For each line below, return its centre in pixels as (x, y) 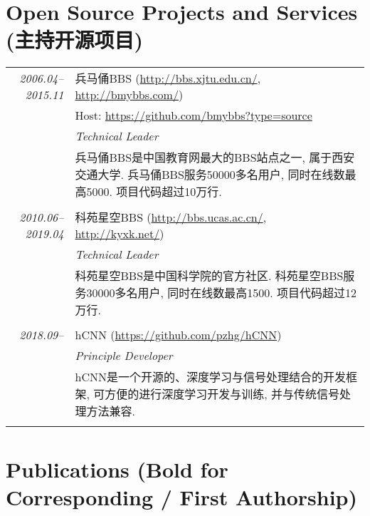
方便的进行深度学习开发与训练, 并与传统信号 (222, 394)
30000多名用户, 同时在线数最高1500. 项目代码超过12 (222, 293)
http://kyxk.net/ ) (120, 234)
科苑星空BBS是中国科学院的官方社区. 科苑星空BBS (209, 276)
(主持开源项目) (75, 40)
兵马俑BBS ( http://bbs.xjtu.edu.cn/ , (168, 78)
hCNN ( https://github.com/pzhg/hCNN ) (178, 335)
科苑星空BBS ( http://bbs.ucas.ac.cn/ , (171, 217)
